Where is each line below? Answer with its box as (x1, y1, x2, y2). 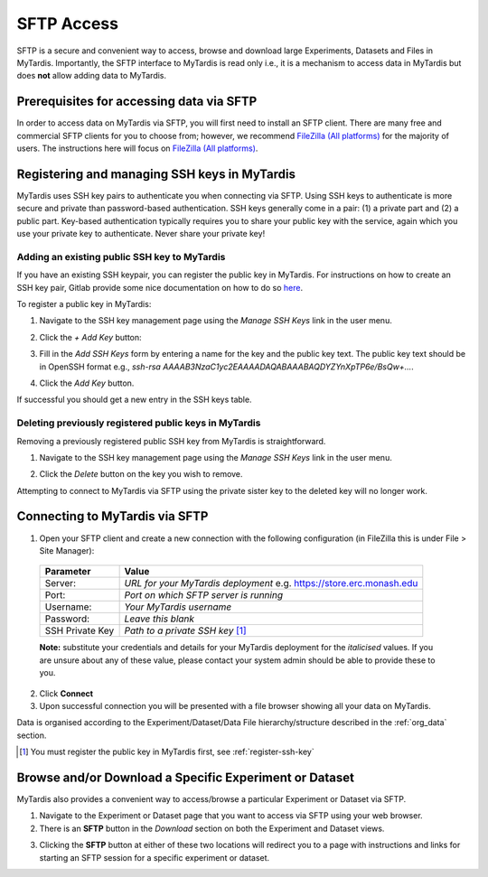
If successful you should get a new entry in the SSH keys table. (16, 394, 252, 406)
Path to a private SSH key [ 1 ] (124, 624, 248, 637)
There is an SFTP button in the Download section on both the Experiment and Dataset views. (39, 823, 385, 834)
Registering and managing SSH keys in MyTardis (16, 166, 296, 182)
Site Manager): (39, 545, 95, 555)
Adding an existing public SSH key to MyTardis (16, 250, 226, 263)
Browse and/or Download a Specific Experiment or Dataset (16, 770, 354, 785)
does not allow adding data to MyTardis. (16, 70, 167, 81)
